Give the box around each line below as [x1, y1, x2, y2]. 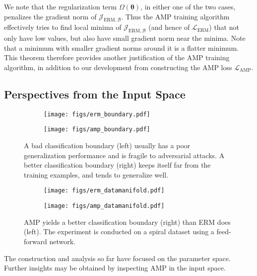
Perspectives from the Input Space [4, 86, 186, 101]
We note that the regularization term [4, 1, 117, 11]
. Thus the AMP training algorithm [121, 11, 230, 21]
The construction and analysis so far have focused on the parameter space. [4, 253, 231, 263]
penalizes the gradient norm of [4, 11, 97, 21]
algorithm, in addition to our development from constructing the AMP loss [4, 62, 232, 72]
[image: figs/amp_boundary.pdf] [44, 126, 150, 133]
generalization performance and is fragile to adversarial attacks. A [24, 150, 225, 160]
